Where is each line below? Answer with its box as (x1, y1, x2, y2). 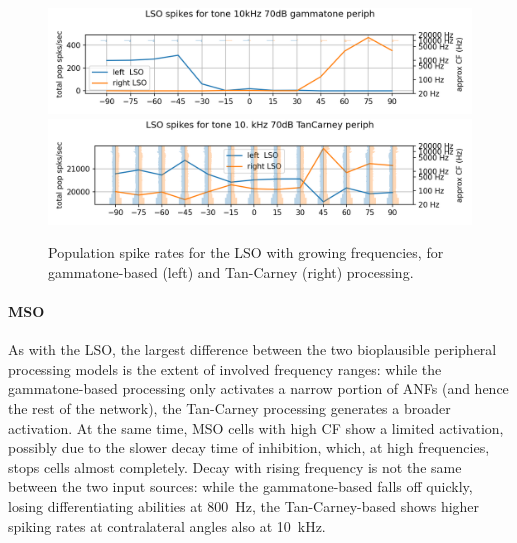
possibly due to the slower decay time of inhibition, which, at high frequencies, (8, 437, 490, 458)
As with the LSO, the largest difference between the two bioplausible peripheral (8, 339, 497, 360)
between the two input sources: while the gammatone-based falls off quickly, (8, 476, 473, 497)
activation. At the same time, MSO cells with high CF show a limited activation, (8, 417, 504, 438)
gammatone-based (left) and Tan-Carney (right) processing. (48, 261, 414, 282)
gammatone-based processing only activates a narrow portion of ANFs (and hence (8, 378, 509, 399)
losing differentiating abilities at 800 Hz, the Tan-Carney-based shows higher (8, 495, 480, 516)
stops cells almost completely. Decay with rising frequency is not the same (8, 456, 462, 477)
